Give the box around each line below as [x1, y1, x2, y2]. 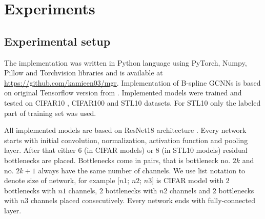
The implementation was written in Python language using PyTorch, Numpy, [4, 57, 247, 68]
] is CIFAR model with [152, 175, 223, 186]
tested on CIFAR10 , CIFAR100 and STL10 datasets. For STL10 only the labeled [4, 97, 261, 108]
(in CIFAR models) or [84, 145, 154, 155]
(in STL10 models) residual [161, 145, 248, 155]
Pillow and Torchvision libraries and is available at [4, 67, 163, 78]
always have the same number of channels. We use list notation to [38, 165, 246, 175]
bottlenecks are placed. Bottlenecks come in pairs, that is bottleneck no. [4, 154, 231, 165]
